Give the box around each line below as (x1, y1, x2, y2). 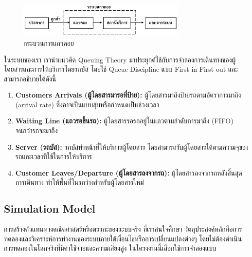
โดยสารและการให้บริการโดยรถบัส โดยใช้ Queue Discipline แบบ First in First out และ (4, 64, 238, 74)
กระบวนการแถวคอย (23, 38, 74, 48)
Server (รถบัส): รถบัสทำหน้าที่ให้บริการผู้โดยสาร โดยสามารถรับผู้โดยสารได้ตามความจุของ (15, 141, 249, 152)
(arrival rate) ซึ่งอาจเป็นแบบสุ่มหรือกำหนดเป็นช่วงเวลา (15, 99, 159, 109)
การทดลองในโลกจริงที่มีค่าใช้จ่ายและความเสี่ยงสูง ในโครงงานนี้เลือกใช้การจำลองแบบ (4, 243, 216, 253)
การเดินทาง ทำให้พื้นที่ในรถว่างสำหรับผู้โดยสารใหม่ (15, 177, 144, 187)
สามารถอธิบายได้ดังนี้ (4, 73, 56, 83)
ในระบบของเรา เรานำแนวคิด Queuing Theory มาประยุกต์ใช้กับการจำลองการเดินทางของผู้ (4, 54, 236, 64)
